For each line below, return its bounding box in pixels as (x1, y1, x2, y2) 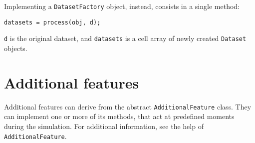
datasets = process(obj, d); (4, 18, 101, 26)
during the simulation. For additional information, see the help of (4, 120, 204, 131)
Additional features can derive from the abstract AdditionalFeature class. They (4, 101, 252, 111)
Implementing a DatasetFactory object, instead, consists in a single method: (4, 1, 240, 11)
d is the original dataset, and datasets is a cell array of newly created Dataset (4, 33, 247, 43)
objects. (4, 42, 27, 53)
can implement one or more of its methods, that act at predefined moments (4, 111, 235, 121)
